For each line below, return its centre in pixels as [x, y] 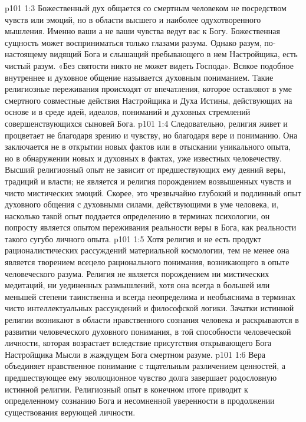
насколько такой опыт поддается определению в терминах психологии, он [137, 215]
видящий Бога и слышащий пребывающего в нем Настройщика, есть [174, 54]
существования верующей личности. [70, 412]
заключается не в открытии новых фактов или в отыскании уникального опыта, [148, 146]
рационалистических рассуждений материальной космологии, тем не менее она [147, 250]
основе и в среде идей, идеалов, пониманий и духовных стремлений [128, 112]
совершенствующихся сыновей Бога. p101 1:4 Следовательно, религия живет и [146, 123]
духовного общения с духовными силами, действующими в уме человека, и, [142, 204]
